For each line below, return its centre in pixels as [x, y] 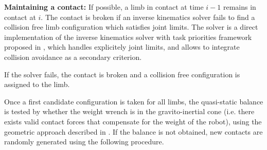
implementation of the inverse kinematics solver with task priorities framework [128, 37]
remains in [239, 7]
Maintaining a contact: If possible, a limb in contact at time [104, 7]
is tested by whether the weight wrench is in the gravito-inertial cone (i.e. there [129, 111]
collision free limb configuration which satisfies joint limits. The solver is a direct [131, 27]
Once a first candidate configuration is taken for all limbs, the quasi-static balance [134, 101]
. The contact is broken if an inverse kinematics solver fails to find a [148, 17]
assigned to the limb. [37, 84]
